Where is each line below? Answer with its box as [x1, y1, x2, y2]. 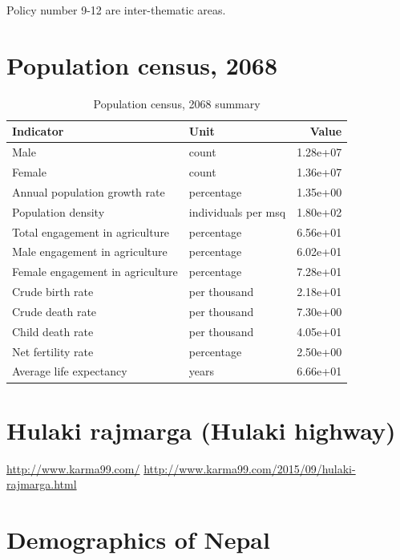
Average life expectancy [12, 363, 127, 379]
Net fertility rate [12, 343, 94, 359]
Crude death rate [12, 302, 97, 319]
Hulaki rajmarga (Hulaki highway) [6, 413, 396, 446]
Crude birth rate [12, 283, 94, 300]
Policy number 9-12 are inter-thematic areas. [6, 2, 226, 18]
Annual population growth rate [12, 183, 165, 200]
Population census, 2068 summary [93, 95, 261, 112]
